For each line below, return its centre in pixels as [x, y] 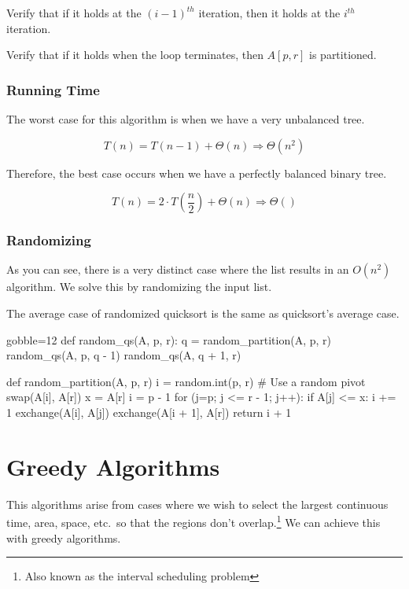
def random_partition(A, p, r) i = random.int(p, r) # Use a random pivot [186, 381]
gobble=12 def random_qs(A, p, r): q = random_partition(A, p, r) [169, 339]
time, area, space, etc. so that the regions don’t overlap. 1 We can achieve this [193, 521]
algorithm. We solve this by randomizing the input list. [139, 287]
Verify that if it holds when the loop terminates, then [135, 55]
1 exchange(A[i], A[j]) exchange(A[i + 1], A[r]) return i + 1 [149, 412]
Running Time [53, 89]
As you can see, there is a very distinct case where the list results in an [178, 269]
